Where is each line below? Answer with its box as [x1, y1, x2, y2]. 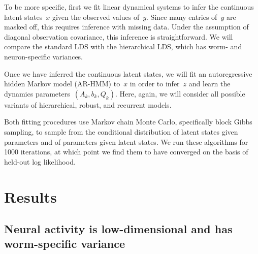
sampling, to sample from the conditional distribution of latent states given [4, 126, 238, 137]
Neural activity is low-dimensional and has [4, 221, 233, 237]
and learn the [188, 78, 231, 89]
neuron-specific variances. [4, 51, 83, 61]
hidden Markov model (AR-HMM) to [4, 78, 120, 89]
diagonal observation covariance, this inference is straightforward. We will [4, 31, 233, 42]
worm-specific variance [4, 236, 125, 251]
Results [4, 186, 57, 207]
